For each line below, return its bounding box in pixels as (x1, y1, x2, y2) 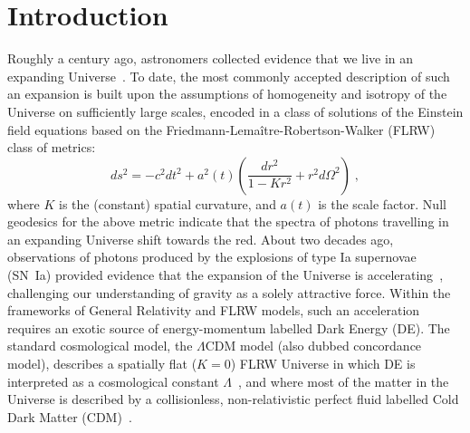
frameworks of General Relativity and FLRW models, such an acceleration (7, 301, 420, 320)
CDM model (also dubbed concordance (205, 336, 422, 355)
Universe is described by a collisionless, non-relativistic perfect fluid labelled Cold (7, 390, 459, 409)
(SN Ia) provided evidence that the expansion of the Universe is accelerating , (7, 265, 444, 284)
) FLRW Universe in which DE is (230, 354, 416, 373)
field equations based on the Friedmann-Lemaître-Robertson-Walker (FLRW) (7, 120, 436, 139)
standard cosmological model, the (7, 336, 193, 355)
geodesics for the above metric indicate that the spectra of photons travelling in (7, 212, 449, 231)
